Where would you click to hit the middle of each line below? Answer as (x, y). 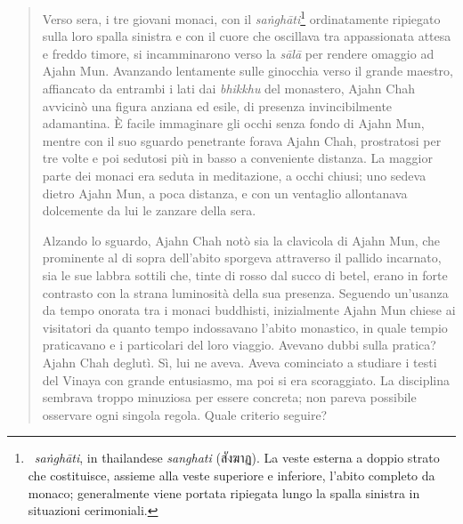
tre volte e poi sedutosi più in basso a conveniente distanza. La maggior (237, 158)
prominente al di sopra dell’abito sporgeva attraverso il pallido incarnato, (242, 258)
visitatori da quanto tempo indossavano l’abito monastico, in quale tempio (245, 327)
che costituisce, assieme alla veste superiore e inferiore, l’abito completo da (231, 475)
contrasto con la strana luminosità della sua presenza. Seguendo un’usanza (245, 292)
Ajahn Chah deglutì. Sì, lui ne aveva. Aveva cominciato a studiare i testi (240, 362)
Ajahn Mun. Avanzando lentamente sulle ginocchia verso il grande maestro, (248, 71)
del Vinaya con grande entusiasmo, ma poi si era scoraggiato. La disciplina (246, 379)
